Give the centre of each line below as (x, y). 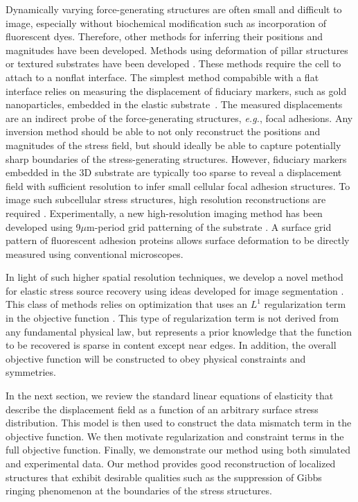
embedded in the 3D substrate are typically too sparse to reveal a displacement (174, 172)
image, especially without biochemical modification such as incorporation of (166, 23)
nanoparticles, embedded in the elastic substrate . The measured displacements (174, 104)
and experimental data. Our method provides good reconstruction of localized (171, 463)
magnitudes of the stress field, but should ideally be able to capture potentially (173, 145)
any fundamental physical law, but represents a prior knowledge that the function (179, 331)
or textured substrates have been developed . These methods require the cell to (173, 63)
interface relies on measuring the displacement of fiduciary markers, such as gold (176, 90)
